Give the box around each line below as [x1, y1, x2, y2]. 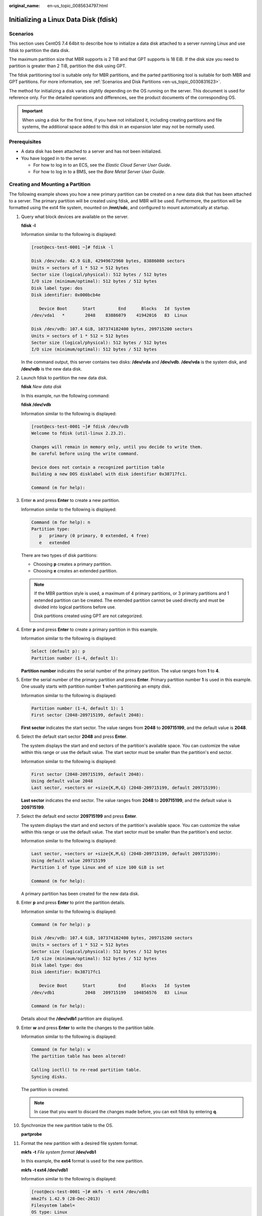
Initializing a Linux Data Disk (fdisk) [9, 15, 118, 24]
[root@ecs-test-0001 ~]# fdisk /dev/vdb [31, 424, 129, 429]
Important [22, 108, 43, 114]
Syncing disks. [31, 1074, 67, 1079]
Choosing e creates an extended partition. [33, 568, 117, 574]
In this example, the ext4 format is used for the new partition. [21, 1158, 144, 1164]
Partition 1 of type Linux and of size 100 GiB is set [31, 865, 164, 870]
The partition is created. [21, 1086, 69, 1092]
